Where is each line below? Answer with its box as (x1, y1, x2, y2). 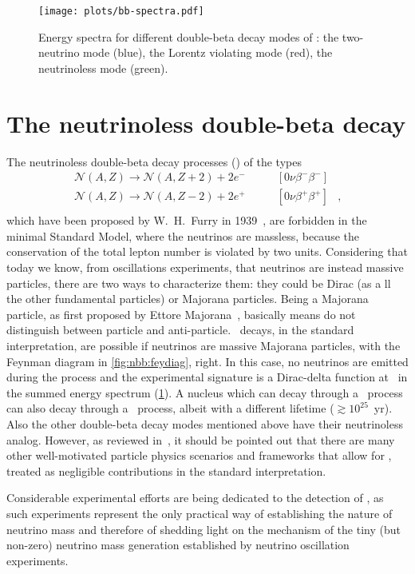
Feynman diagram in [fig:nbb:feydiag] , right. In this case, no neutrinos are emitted (6, 353, 409, 369)
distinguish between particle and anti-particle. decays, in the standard (6, 321, 354, 338)
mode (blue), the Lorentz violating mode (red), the (83, 44, 333, 61)
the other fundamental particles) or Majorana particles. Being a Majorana (6, 290, 369, 307)
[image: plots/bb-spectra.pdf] (38, 6, 204, 17)
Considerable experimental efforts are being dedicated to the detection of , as (6, 489, 384, 506)
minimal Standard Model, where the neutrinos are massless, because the (6, 227, 359, 244)
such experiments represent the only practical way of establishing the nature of (6, 504, 393, 521)
